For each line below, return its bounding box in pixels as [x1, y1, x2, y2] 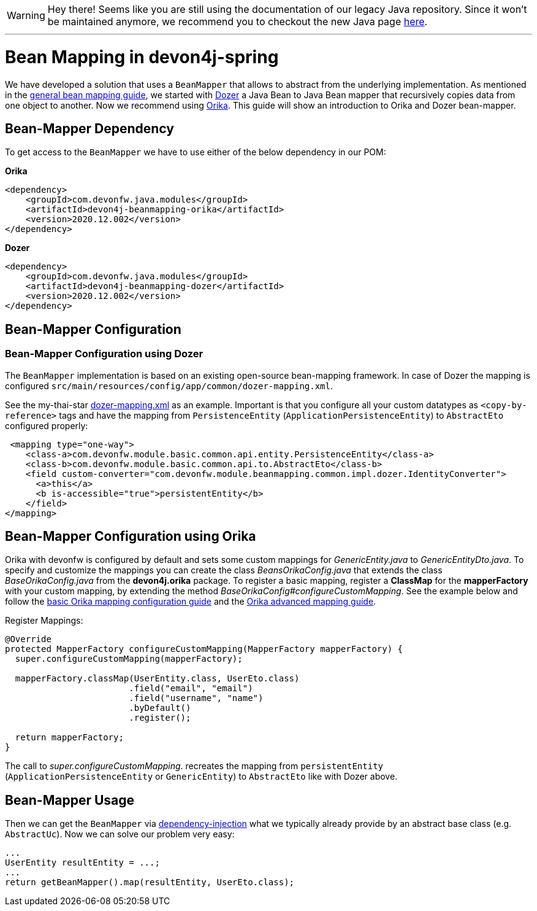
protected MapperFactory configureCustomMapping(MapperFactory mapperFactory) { [5, 644, 403, 654]
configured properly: [5, 420, 88, 431]
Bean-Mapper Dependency [5, 120, 174, 136]
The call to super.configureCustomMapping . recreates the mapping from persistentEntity [5, 761, 383, 772]
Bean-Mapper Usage [5, 792, 135, 808]
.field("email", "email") [129, 683, 253, 694]
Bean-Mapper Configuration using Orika [5, 528, 256, 544]
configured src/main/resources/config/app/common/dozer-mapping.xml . [5, 380, 333, 391]
